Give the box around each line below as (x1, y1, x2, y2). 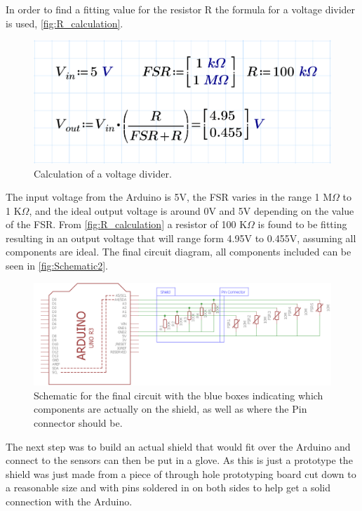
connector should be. (34, 416, 123, 430)
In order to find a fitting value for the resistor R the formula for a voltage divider (6, 2, 356, 16)
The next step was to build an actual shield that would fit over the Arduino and (6, 439, 351, 453)
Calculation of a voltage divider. (34, 166, 172, 180)
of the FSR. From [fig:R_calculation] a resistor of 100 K (6, 217, 248, 232)
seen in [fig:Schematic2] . (6, 258, 108, 273)
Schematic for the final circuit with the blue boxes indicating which (34, 387, 323, 402)
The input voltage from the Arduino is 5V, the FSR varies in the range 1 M (6, 190, 333, 204)
